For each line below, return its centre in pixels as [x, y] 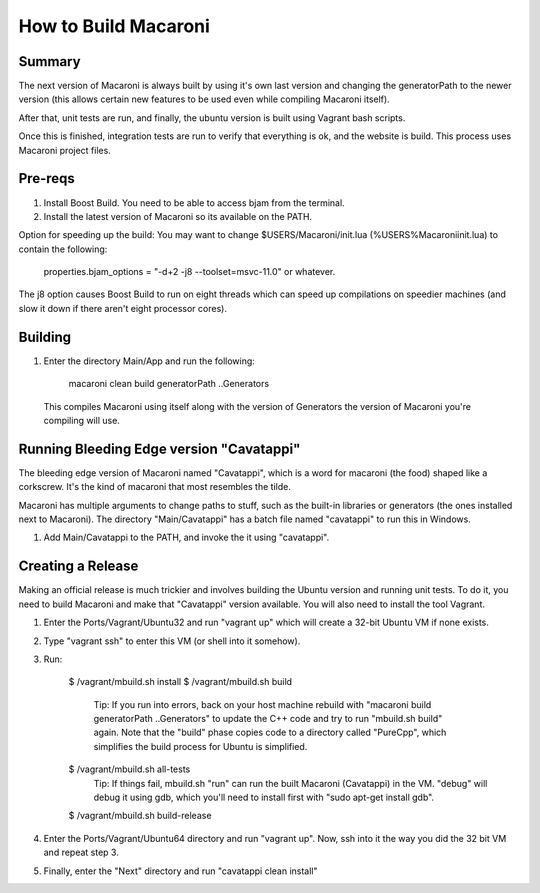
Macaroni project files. [65, 150]
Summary [49, 61]
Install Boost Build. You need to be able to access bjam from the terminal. [194, 202]
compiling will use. [81, 420]
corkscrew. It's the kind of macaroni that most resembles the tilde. [155, 487]
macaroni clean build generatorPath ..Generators [169, 384]
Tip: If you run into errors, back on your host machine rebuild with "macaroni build [262, 704]
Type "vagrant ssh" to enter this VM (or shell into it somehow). [172, 641]
